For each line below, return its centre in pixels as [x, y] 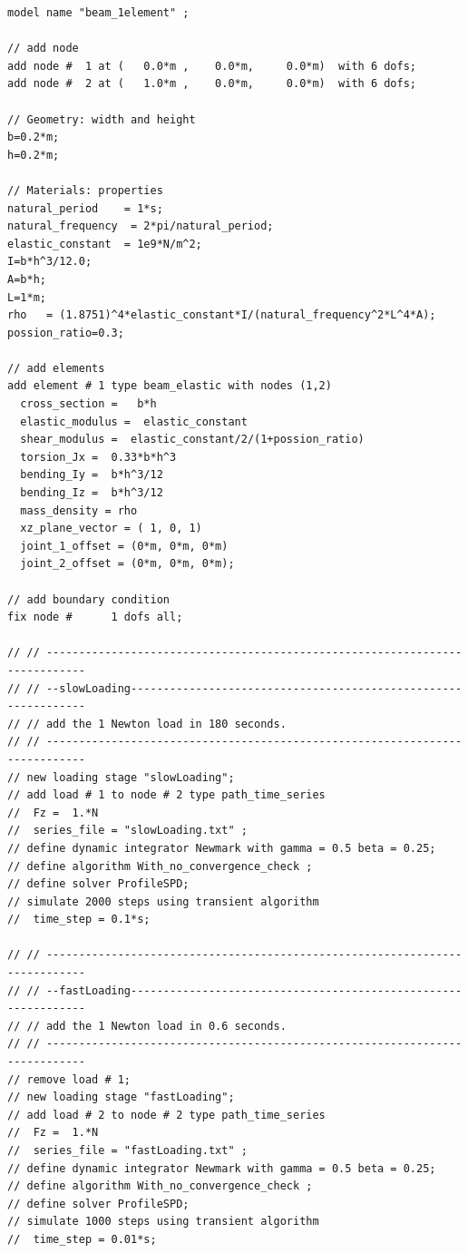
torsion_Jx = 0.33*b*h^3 [98, 457]
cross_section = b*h [88, 404]
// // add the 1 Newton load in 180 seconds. [147, 724]
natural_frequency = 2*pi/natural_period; [141, 226]
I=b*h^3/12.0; [50, 262]
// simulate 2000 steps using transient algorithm [163, 901]
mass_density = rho [79, 510]
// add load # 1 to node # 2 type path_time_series [166, 795]
